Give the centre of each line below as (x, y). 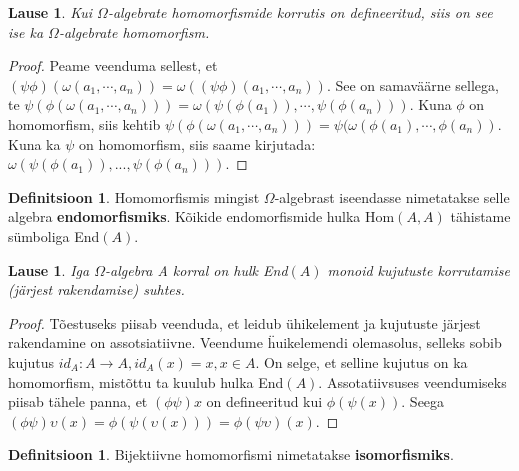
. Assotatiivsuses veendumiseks (412, 381)
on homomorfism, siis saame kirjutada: (197, 143)
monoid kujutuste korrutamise (419, 269)
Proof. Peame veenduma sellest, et (113, 65)
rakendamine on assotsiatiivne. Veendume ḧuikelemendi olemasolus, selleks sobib (255, 342)
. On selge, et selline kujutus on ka (361, 361)
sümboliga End (54, 235)
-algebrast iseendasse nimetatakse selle (392, 196)
